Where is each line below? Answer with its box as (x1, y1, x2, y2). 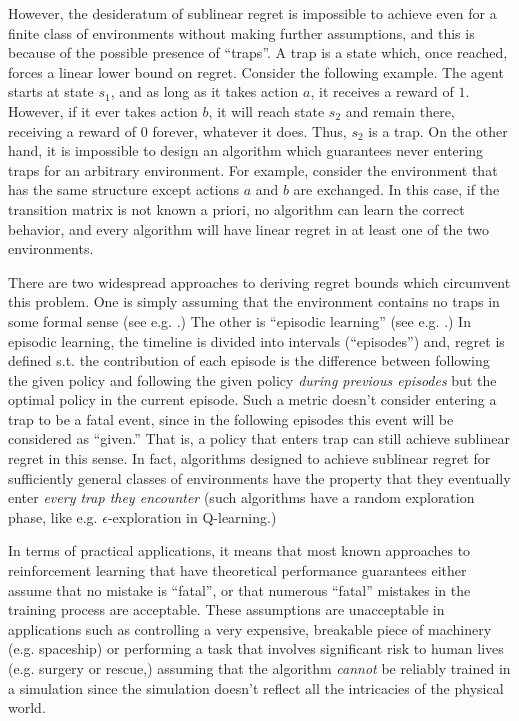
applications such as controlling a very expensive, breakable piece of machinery (8, 618, 492, 639)
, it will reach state (208, 100, 325, 121)
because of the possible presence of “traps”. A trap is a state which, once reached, (8, 42, 508, 63)
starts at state (8, 81, 94, 102)
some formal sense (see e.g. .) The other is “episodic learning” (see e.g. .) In (8, 310, 471, 331)
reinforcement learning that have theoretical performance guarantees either (8, 560, 467, 581)
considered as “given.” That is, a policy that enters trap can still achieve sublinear (8, 428, 510, 449)
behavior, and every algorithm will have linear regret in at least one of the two (8, 218, 489, 239)
